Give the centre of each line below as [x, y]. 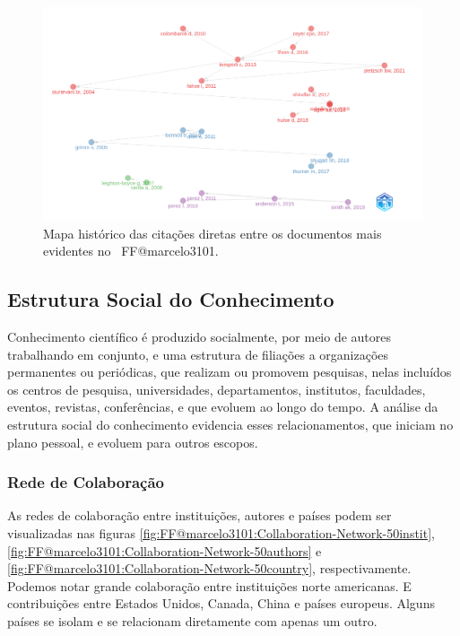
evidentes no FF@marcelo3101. [131, 251]
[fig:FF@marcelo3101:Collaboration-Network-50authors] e [165, 550]
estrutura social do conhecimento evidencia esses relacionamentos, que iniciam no [230, 425]
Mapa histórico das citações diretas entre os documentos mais [213, 233]
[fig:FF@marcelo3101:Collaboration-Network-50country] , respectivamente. [209, 568]
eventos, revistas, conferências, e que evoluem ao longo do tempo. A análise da [223, 407]
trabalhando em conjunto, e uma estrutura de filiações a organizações [198, 354]
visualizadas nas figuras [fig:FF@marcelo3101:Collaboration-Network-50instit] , [221, 533]
